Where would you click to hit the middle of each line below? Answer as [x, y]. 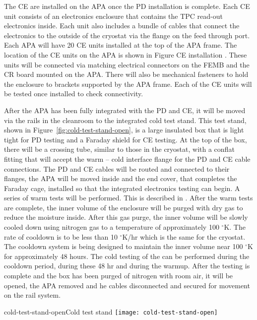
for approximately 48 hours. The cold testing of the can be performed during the [127, 256]
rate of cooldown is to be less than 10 [61, 236]
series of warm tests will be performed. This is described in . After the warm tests [128, 198]
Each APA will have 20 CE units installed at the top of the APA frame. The [121, 45]
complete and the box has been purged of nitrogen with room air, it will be [119, 276]
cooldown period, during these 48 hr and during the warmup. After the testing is [127, 266]
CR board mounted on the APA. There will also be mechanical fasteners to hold [126, 74]
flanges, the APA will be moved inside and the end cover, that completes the [121, 178]
